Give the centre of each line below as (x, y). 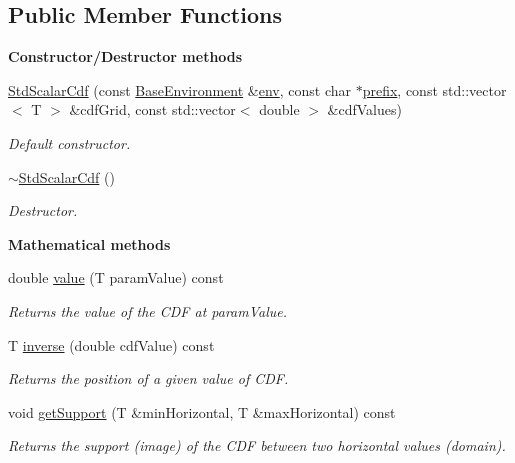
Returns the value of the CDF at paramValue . (148, 310)
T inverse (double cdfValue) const (111, 344)
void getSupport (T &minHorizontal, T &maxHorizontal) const (202, 411)
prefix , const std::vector (434, 89)
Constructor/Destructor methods (125, 56)
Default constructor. (69, 142)
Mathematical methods (89, 243)
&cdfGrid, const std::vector (152, 109)
